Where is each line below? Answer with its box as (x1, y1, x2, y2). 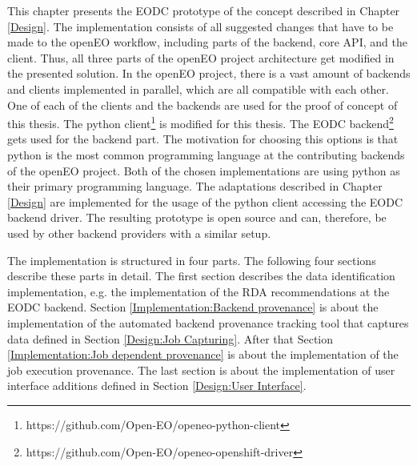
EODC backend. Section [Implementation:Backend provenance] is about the (7, 299, 379, 315)
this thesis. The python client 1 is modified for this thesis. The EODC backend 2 (7, 113, 394, 131)
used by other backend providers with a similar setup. (7, 224, 271, 241)
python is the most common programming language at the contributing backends (7, 147, 405, 163)
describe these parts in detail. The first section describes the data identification (7, 267, 395, 284)
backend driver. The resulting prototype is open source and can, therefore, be (7, 209, 387, 226)
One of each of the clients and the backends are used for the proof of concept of (7, 96, 398, 113)
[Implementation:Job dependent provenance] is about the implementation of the (7, 346, 399, 363)
